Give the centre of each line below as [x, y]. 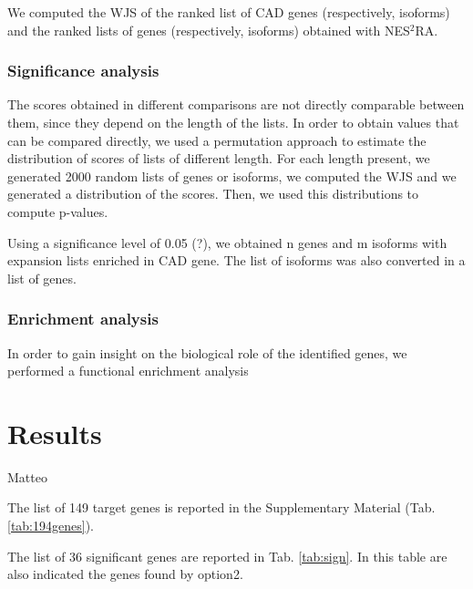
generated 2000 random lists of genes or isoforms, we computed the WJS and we [232, 176]
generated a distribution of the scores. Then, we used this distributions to [213, 194]
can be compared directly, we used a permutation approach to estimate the [217, 140]
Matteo [27, 476]
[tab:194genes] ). [51, 526]
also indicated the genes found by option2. [125, 574]
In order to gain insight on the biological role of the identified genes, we [207, 352]
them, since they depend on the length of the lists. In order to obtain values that [233, 122]
